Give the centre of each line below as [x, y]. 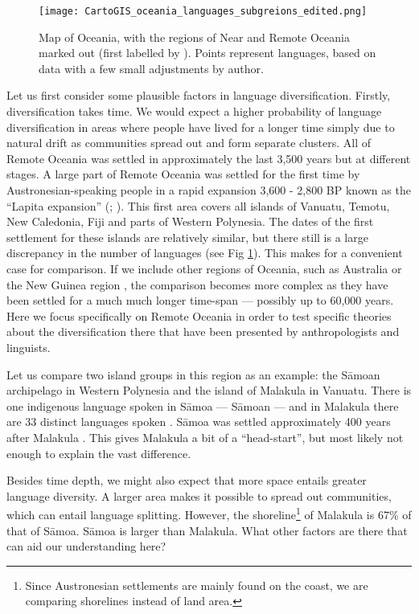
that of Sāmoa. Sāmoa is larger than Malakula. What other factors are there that [207, 530]
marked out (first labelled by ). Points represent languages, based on [207, 53]
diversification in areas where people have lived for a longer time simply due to [201, 127]
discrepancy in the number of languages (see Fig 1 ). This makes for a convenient [205, 253]
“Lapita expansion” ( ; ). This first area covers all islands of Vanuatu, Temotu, [198, 205]
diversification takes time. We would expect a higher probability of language [194, 111]
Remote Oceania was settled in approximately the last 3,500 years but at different [209, 158]
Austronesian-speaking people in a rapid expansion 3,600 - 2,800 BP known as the [209, 190]
